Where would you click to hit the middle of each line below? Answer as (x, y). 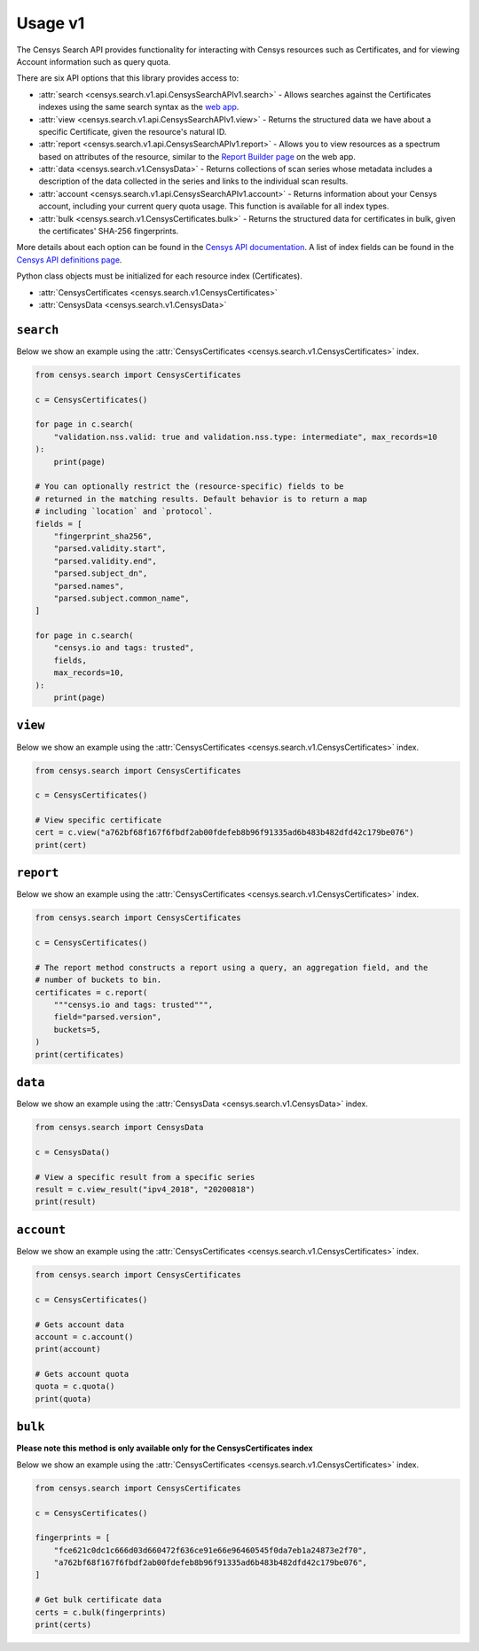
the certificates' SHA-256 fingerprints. (109, 232)
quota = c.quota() (75, 1387)
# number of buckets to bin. (98, 980)
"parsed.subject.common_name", (122, 598)
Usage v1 (51, 23)
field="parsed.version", (108, 1017)
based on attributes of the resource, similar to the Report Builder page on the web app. (197, 156)
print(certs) (63, 1625)
